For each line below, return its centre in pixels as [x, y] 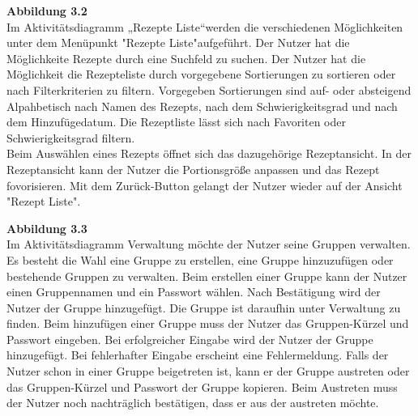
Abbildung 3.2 [47, 11]
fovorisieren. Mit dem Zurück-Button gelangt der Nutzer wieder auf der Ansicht [205, 185]
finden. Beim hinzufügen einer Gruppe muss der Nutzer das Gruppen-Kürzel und [208, 323]
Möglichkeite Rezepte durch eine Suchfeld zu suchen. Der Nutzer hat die [186, 58]
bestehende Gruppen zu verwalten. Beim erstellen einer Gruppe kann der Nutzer [207, 276]
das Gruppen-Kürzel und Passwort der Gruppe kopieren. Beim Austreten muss [202, 386]
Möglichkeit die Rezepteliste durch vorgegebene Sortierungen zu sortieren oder [201, 74]
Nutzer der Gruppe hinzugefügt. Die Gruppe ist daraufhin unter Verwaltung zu [204, 307]
